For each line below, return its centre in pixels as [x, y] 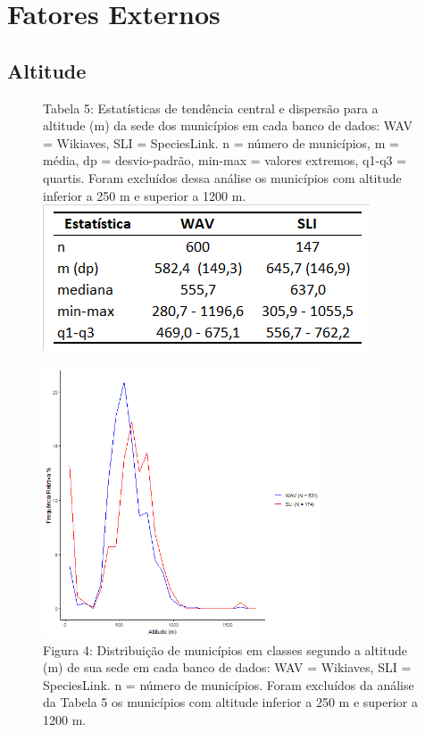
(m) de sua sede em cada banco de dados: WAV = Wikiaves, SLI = [227, 667]
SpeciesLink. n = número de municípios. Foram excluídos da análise [229, 684]
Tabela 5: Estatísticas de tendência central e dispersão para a [211, 108]
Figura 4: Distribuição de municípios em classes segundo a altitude [225, 649]
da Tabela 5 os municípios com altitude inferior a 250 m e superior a [230, 702]
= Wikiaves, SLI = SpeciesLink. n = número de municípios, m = [221, 142]
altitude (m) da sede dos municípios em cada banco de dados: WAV [228, 125]
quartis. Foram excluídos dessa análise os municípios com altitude [222, 177]
